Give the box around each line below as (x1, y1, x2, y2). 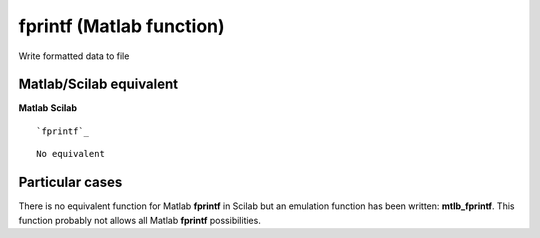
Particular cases (18, 174, 123, 191)
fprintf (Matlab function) (18, 15, 225, 37)
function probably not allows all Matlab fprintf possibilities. (18, 214, 262, 226)
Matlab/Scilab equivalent (18, 76, 179, 93)
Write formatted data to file (18, 50, 130, 62)
